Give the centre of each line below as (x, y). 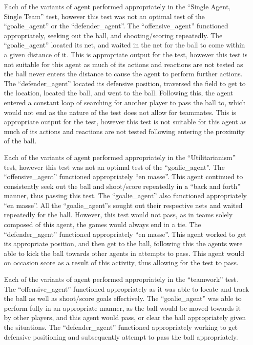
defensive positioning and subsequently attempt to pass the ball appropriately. (121, 336)
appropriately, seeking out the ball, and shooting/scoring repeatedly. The (113, 35)
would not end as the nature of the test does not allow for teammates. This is (120, 112)
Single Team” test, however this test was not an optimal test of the (105, 16)
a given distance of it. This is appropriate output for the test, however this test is (126, 54)
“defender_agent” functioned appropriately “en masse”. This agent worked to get (125, 234)
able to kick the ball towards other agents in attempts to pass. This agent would (124, 253)
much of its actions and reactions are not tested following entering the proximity (124, 131)
